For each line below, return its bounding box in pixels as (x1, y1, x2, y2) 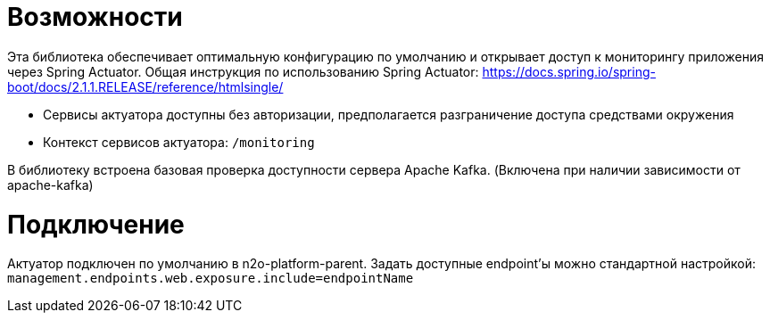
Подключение (7, 209, 185, 240)
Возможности (7, 2, 183, 32)
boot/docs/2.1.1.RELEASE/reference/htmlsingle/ (7, 78, 284, 94)
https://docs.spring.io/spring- (482, 63, 656, 79)
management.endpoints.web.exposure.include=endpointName (7, 271, 414, 286)
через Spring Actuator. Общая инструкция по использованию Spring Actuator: (7, 63, 479, 79)
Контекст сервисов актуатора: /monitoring (43, 134, 315, 150)
